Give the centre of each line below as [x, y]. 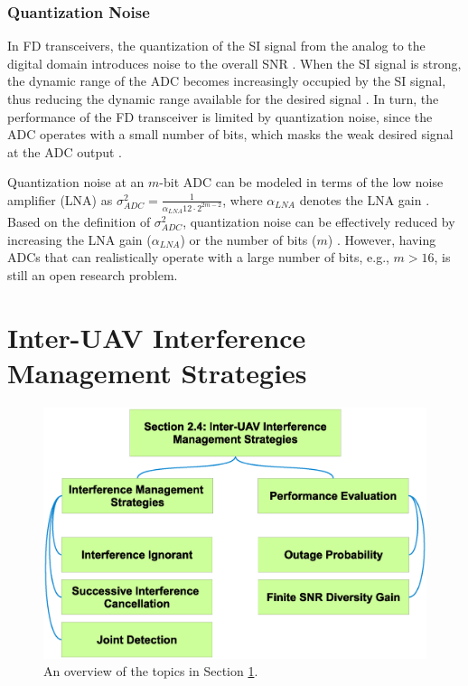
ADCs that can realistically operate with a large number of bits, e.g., [198, 257]
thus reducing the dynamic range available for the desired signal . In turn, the [223, 99]
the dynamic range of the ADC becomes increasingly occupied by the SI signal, [227, 81]
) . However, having [382, 239]
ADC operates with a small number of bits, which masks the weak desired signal [230, 134]
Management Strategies [157, 372]
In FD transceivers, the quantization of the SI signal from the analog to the [216, 46]
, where [243, 199]
